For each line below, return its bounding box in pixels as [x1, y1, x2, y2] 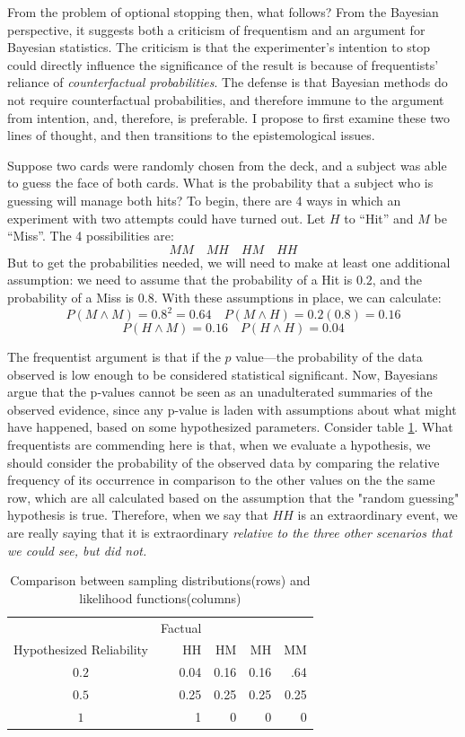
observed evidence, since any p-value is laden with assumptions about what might [7, 399, 457, 418]
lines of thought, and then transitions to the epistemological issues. [7, 126, 375, 145]
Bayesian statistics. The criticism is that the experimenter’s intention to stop [7, 38, 431, 57]
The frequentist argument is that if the [7, 347, 221, 365]
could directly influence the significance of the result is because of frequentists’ [7, 55, 439, 74]
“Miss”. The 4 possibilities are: [7, 226, 174, 245]
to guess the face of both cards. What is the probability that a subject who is [7, 173, 434, 192]
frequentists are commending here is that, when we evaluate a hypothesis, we [7, 434, 431, 453]
